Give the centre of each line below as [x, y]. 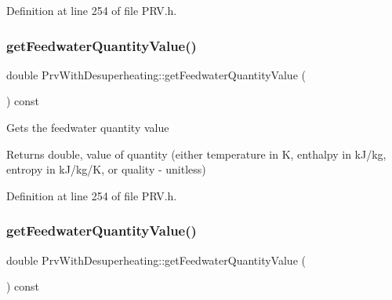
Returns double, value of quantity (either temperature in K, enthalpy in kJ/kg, [196, 154]
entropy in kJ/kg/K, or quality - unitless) [106, 169]
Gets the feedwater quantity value [88, 127]
